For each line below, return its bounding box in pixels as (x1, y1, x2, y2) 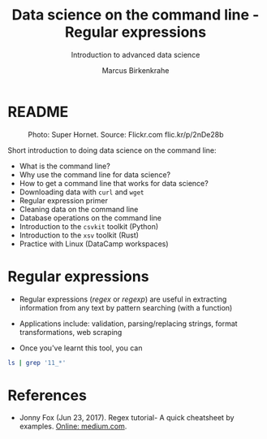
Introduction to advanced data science (71, 50, 200, 59)
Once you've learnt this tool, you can (19, 343, 143, 353)
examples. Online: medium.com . (19, 421, 127, 432)
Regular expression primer (19, 195, 109, 205)
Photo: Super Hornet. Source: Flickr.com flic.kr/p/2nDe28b (28, 129, 224, 139)
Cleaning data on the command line (19, 204, 139, 214)
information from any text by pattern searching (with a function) (19, 302, 233, 312)
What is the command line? (19, 161, 110, 171)
